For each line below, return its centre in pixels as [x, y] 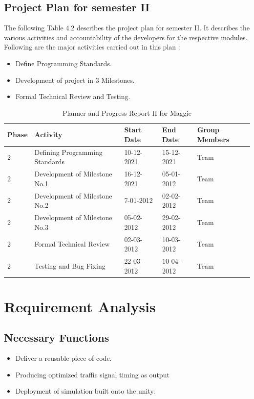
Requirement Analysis [80, 306]
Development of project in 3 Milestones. [75, 80]
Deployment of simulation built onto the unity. [85, 391]
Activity [48, 135]
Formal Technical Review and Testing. [73, 96]
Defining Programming [68, 152]
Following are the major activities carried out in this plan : [92, 47]
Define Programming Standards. [63, 63]
